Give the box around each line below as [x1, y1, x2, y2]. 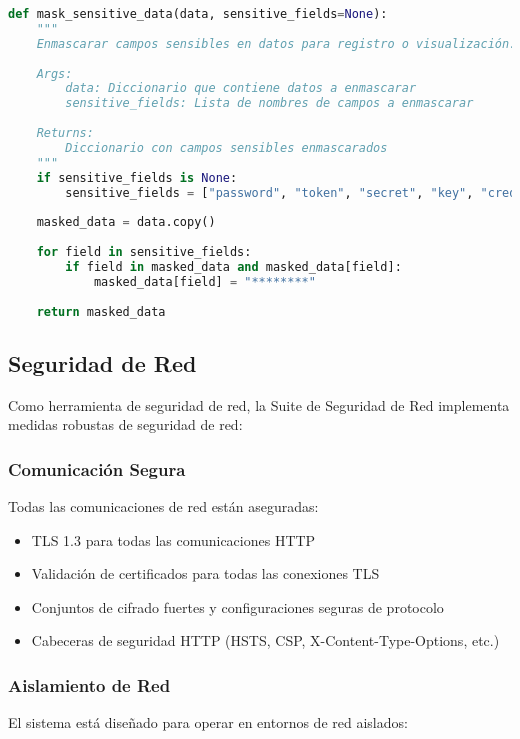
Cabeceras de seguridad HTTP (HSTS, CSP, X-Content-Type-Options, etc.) [31, 630, 500, 651]
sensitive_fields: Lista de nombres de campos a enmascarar [65, 96, 474, 111]
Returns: [36, 126, 94, 140]
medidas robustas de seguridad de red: [8, 414, 243, 435]
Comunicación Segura [8, 456, 186, 481]
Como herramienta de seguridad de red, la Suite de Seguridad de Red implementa [8, 394, 510, 415]
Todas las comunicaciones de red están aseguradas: [8, 495, 319, 516]
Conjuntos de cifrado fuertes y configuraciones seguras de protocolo [31, 596, 444, 617]
